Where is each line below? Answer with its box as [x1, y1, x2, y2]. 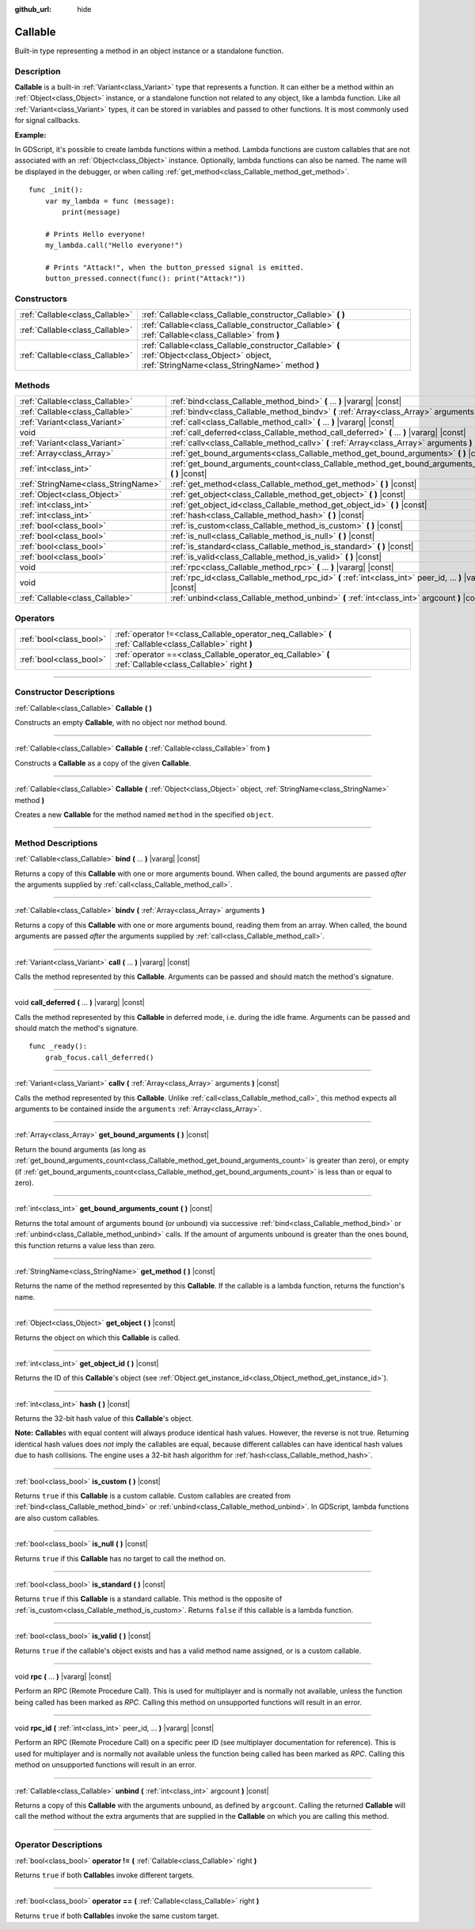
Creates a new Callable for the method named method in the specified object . [14, 810, 274, 819]
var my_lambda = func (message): [44, 197, 176, 205]
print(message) [62, 207, 121, 216]
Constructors [14, 293, 67, 304]
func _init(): [28, 185, 83, 194]
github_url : [14, 5, 51, 13]
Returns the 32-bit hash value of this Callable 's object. [14, 1414, 194, 1423]
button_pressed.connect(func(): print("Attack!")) [44, 274, 246, 283]
